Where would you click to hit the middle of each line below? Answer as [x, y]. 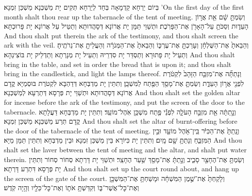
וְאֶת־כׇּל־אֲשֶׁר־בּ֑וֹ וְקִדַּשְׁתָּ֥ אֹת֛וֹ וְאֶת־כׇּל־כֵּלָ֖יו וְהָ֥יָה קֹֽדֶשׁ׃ [72, 188]
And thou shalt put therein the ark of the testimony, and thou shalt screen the [121, 35]
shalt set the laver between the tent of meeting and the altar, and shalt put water [126, 149]
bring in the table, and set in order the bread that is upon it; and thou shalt [118, 64]
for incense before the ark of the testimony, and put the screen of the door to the [124, 102]
